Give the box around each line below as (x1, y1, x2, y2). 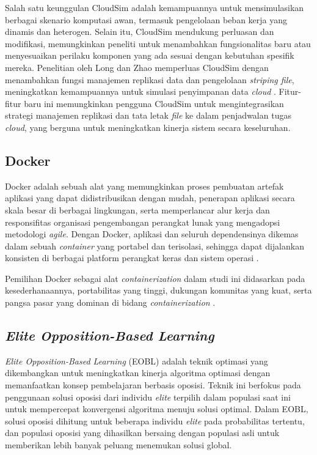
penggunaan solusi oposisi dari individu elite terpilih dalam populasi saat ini (5, 390, 291, 403)
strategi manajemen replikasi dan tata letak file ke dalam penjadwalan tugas (5, 109, 291, 122)
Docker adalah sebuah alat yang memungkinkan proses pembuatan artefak (5, 179, 284, 192)
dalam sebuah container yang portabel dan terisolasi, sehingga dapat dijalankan (5, 239, 304, 252)
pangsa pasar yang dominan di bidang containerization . (5, 296, 216, 309)
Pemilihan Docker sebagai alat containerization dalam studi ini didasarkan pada (5, 272, 305, 284)
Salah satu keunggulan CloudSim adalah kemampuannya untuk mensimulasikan (5, 1, 304, 13)
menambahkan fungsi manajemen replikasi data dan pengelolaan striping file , (5, 73, 294, 86)
